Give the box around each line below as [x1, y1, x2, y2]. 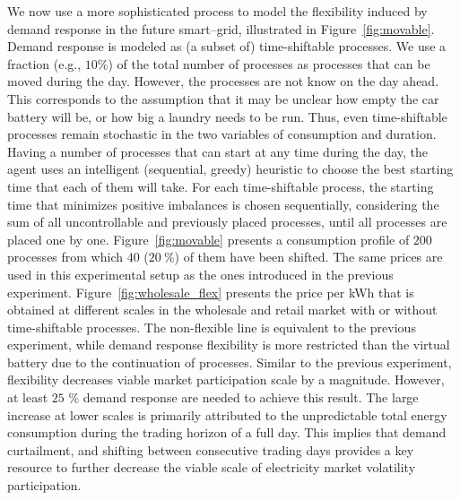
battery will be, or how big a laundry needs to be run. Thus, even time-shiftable [7, 107, 447, 125]
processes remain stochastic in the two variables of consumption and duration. [7, 125, 437, 143]
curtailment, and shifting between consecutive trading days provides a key [7, 440, 414, 459]
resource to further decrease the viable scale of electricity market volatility [7, 458, 416, 477]
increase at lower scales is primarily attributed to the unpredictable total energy [7, 405, 447, 424]
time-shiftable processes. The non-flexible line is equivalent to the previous [7, 317, 416, 336]
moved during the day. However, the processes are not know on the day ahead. [7, 72, 439, 91]
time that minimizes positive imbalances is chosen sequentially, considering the [7, 194, 439, 213]
